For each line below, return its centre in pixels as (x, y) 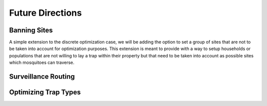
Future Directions (45, 13)
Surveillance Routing (42, 77)
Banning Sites (31, 30)
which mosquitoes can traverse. (42, 63)
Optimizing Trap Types (45, 93)
